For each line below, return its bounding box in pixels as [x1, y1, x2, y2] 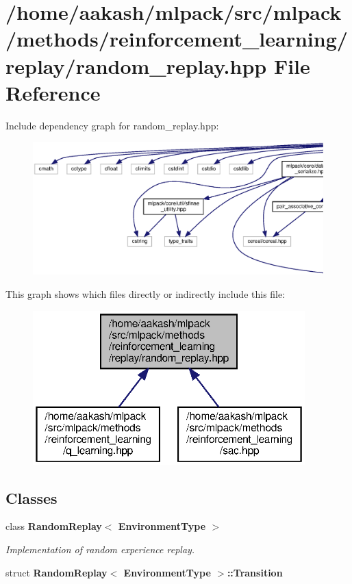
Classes [5, 487, 58, 508]
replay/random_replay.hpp [5, 51, 267, 79]
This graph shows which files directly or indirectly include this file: [5, 287, 286, 301]
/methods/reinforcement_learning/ [5, 25, 348, 53]
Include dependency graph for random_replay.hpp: [5, 118, 219, 132]
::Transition [227, 565, 283, 579]
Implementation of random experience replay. [5, 542, 195, 556]
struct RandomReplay [5, 565, 108, 579]
